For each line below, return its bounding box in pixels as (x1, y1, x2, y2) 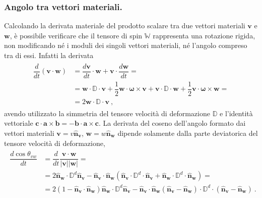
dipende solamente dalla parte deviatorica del (117, 128, 258, 138)
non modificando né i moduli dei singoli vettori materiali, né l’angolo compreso (4, 40, 247, 51)
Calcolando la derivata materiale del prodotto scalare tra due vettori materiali (4, 20, 245, 31)
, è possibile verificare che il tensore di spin (10, 30, 143, 40)
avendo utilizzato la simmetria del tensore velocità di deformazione (4, 108, 210, 118)
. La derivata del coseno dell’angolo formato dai (98, 118, 246, 128)
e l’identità (220, 108, 253, 118)
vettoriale (4, 118, 33, 128)
